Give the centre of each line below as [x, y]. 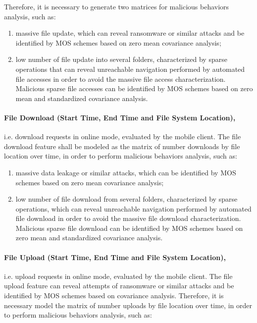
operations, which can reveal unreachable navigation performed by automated [133, 208]
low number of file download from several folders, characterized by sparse [127, 199]
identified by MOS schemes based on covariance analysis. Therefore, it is [114, 296]
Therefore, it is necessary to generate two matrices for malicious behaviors [117, 6]
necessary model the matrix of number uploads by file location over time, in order [128, 305]
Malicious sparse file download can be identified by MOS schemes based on [129, 228]
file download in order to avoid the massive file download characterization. [128, 218]
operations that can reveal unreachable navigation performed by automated [130, 69]
